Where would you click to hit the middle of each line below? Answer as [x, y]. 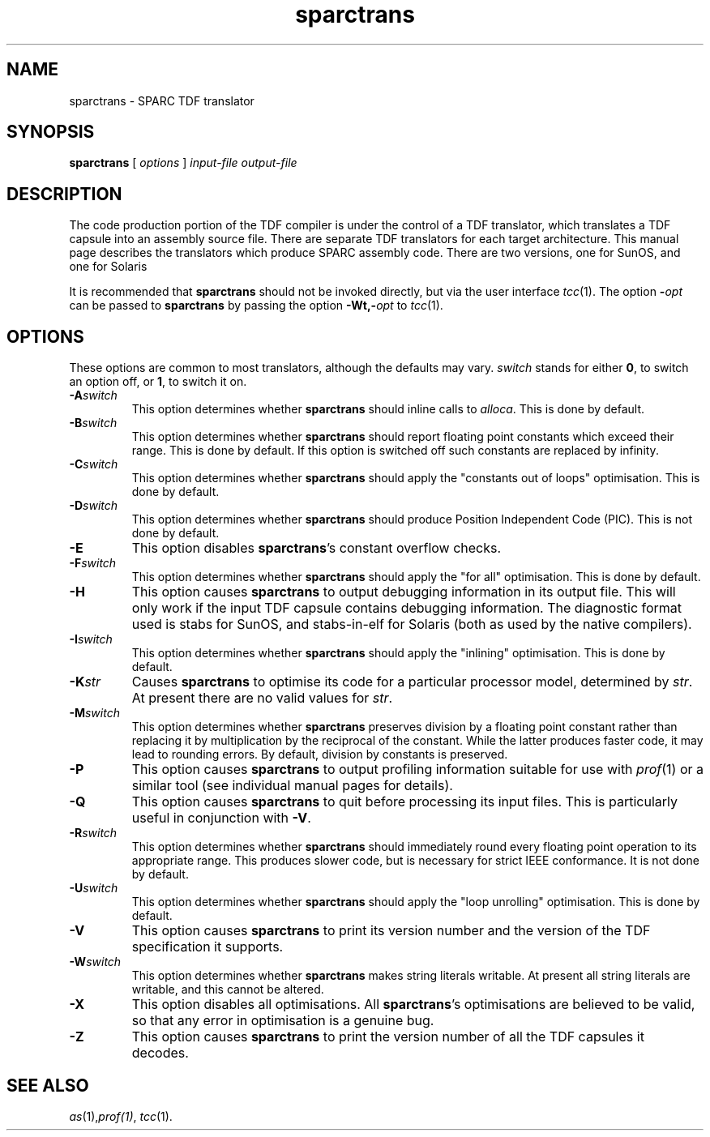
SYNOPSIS [51, 132]
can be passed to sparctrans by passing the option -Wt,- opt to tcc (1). [256, 306]
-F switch [93, 563]
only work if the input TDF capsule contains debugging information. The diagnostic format [407, 608]
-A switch [93, 395]
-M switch [94, 713]
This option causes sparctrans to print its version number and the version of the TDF [391, 931]
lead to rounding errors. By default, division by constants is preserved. [320, 754]
